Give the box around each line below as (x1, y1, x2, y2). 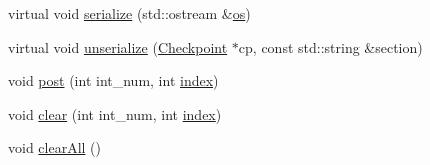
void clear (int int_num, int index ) (8, 103, 222, 124)
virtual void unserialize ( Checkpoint (8, 36, 228, 57)
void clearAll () (8, 137, 102, 158)
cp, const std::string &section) (238, 36, 423, 57)
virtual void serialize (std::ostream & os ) (8, 3, 251, 23)
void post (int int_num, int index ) (8, 70, 219, 91)
